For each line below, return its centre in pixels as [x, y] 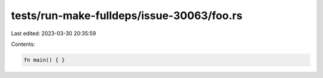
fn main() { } [44, 60]
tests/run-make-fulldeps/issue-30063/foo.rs [127, 15]
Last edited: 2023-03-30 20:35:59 [54, 33]
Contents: [23, 44]
